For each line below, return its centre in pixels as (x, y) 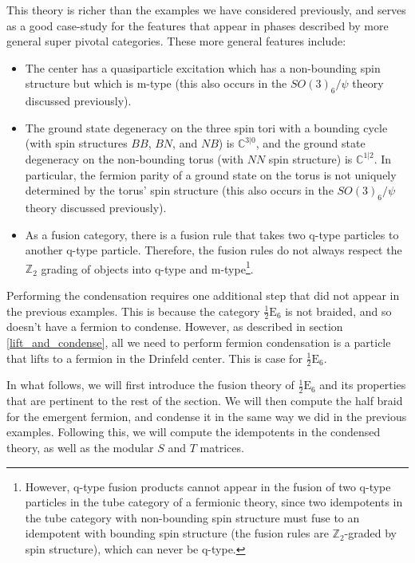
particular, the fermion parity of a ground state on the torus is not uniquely (211, 174)
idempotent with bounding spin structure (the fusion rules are (177, 533)
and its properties (363, 385)
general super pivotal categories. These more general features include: (176, 41)
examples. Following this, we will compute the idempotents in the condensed (194, 432)
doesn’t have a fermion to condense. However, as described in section (175, 327)
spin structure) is (310, 158)
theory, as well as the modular (80, 448)
